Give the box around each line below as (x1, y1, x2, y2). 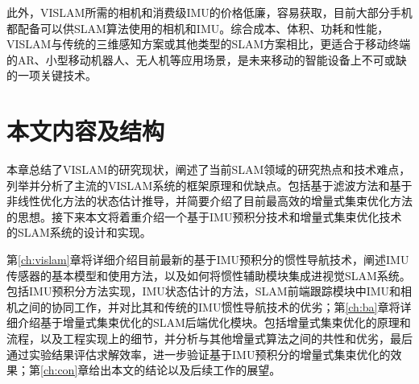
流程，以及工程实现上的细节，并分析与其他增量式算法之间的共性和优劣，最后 (6, 330, 413, 347)
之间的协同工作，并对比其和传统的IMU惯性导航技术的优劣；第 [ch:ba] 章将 (17, 298, 400, 315)
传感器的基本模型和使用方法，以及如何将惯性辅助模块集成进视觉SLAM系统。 (6, 266, 411, 283)
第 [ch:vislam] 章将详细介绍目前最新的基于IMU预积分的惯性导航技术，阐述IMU (6, 251, 409, 268)
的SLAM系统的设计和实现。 (6, 224, 151, 241)
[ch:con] (40, 361, 78, 378)
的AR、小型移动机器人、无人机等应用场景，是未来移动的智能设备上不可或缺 (6, 51, 407, 68)
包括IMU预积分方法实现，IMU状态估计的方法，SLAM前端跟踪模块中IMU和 (6, 283, 401, 299)
